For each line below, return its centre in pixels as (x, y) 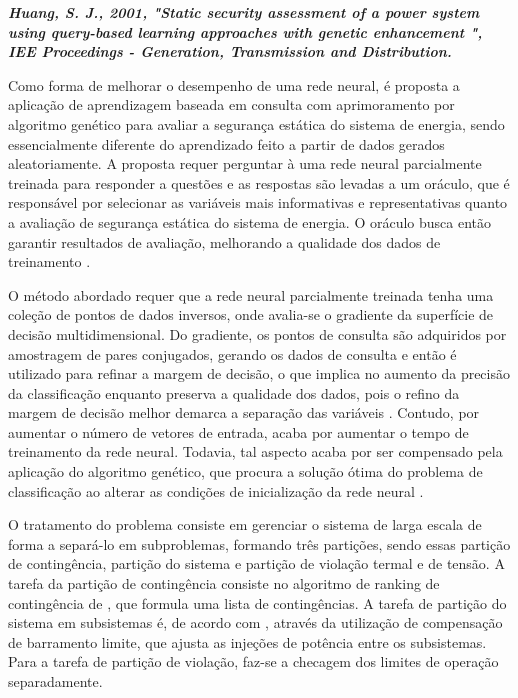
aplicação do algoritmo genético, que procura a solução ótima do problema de (245, 471)
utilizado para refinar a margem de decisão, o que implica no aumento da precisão (259, 373)
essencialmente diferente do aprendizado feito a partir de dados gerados (226, 143)
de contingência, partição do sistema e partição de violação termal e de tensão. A (256, 563)
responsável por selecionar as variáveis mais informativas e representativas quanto (258, 202)
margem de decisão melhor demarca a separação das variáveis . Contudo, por (244, 412)
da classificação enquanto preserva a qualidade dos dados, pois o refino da (234, 392)
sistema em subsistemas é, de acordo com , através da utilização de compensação (255, 622)
